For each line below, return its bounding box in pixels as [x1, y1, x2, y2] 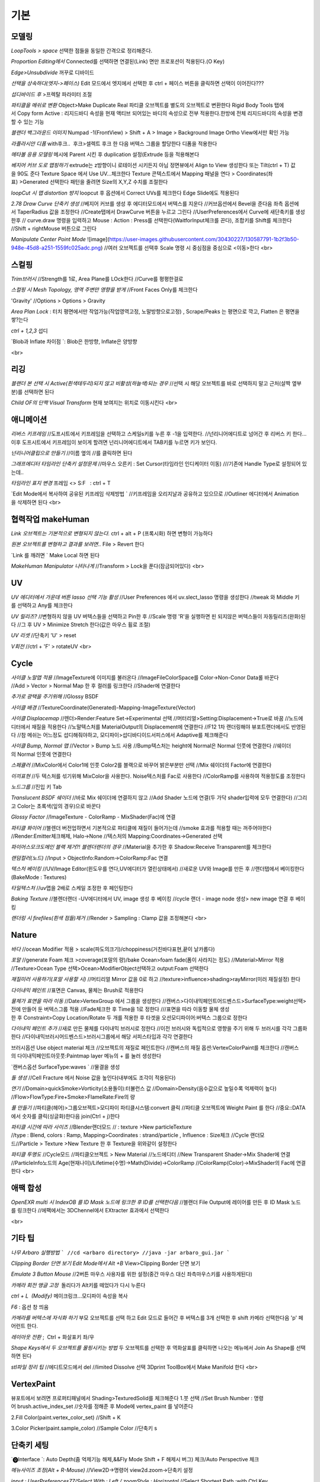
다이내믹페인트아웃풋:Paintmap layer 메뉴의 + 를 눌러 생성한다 [17, 1052, 162, 1059]
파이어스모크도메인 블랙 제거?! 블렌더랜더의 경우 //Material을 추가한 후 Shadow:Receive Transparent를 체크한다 [11, 844, 272, 851]
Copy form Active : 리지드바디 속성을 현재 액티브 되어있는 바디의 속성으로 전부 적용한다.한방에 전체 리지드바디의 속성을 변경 [17, 110, 303, 117]
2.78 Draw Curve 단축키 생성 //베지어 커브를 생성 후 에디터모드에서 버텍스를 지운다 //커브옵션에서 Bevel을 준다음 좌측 [11, 200, 284, 207]
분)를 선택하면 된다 [11, 388, 55, 395]
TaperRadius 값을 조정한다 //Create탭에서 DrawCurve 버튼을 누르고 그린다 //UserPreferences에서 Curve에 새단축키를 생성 [17, 208, 305, 216]
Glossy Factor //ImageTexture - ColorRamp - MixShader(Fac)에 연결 [11, 813, 176, 820]
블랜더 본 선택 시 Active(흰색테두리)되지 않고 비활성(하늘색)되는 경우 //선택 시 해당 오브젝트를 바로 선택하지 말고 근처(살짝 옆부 [11, 380, 302, 387]
